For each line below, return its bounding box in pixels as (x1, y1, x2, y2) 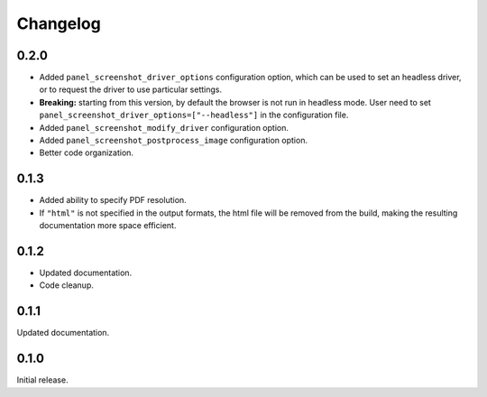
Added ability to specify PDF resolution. (39, 195, 187, 206)
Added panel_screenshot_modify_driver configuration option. (39, 122, 289, 133)
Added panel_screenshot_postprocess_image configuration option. (39, 135, 308, 146)
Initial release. (16, 374, 69, 385)
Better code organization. (39, 147, 134, 158)
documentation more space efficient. (39, 220, 177, 231)
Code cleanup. (39, 280, 94, 291)
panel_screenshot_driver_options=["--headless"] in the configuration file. (39, 109, 349, 121)
